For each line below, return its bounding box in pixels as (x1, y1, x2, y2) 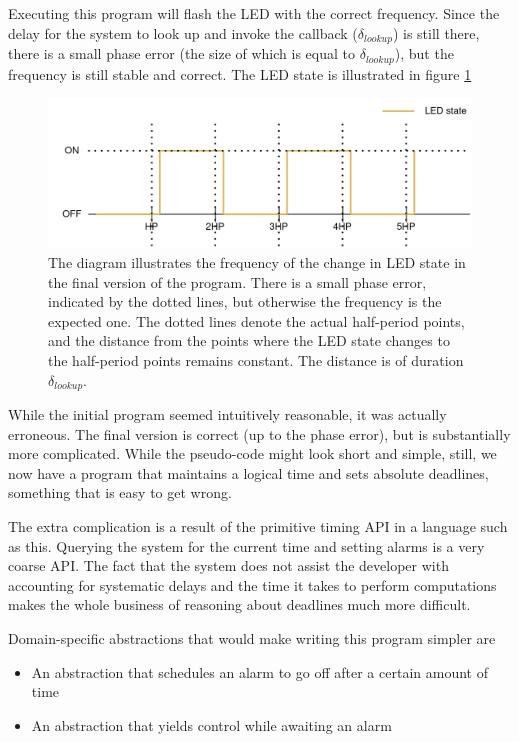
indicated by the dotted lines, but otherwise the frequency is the (48, 291, 442, 312)
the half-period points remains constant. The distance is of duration (48, 349, 464, 370)
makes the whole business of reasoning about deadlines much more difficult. (8, 594, 471, 615)
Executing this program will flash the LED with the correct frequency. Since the (8, 3, 500, 23)
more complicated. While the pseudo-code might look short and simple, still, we (8, 443, 497, 464)
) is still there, (392, 22, 480, 43)
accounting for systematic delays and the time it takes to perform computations (8, 574, 497, 595)
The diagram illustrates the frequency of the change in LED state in (48, 251, 466, 272)
